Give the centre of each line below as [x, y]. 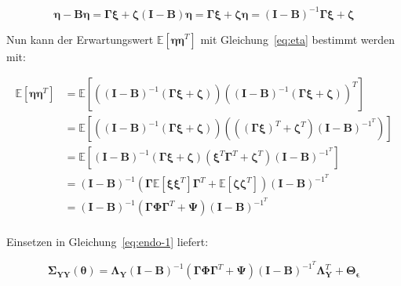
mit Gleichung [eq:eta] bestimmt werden [297, 39]
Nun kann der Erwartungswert [80, 39]
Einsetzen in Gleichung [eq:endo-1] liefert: [108, 242]
